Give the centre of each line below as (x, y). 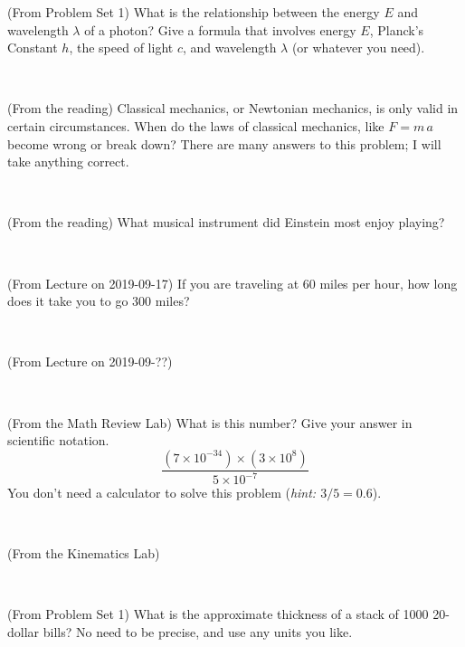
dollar (24, 632)
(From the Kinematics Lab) (84, 553)
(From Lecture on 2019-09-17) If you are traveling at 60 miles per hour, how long (232, 283)
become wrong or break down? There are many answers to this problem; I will (224, 143)
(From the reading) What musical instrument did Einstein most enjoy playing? (226, 222)
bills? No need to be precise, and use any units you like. (198, 632)
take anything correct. (68, 162)
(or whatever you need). (358, 48)
